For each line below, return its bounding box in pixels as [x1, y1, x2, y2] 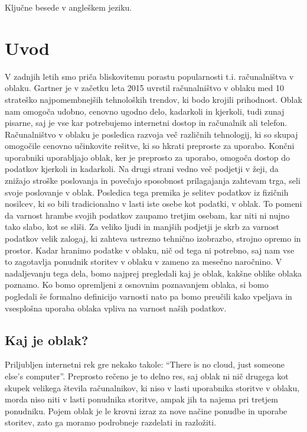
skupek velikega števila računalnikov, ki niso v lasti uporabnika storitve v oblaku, [5, 381, 300, 394]
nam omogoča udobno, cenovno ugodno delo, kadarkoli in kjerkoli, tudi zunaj [5, 105, 285, 117]
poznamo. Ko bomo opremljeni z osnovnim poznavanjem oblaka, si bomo [5, 278, 269, 291]
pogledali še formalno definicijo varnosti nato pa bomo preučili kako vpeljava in [5, 290, 292, 302]
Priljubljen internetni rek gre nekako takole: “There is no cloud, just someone [5, 358, 285, 371]
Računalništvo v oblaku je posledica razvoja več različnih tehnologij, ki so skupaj [5, 128, 298, 140]
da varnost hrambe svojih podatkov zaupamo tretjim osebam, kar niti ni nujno [5, 209, 290, 221]
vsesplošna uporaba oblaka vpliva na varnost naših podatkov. [5, 301, 227, 314]
